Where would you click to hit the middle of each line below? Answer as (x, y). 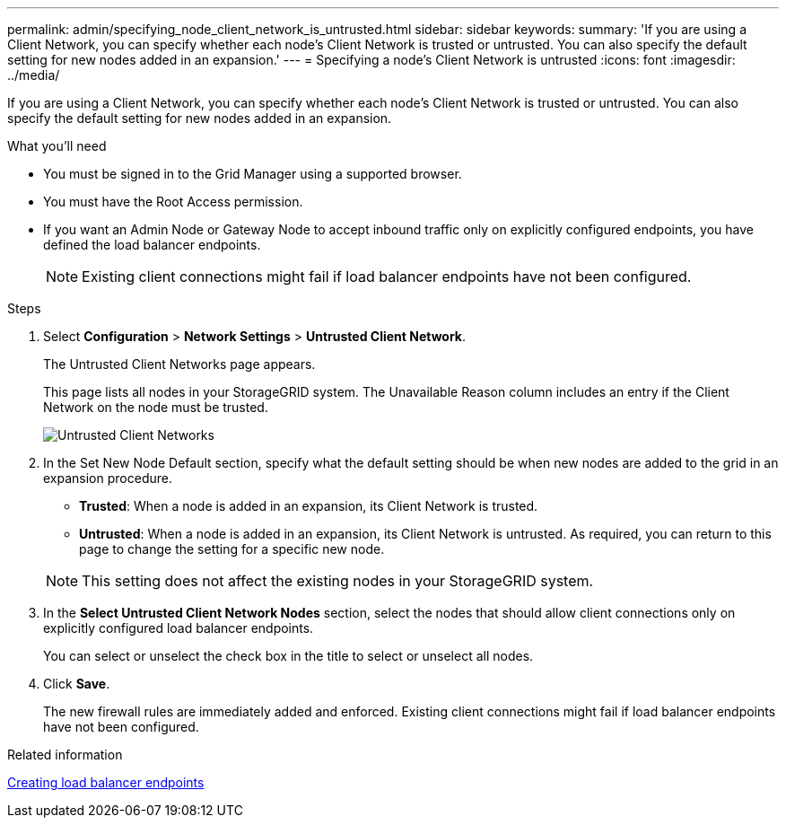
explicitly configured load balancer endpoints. (179, 628)
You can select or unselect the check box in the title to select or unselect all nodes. (288, 656)
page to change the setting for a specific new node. (232, 549)
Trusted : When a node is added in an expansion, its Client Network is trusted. (309, 506)
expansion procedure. (108, 478)
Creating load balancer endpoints (106, 782)
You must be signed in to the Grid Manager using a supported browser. (253, 174)
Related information (65, 755)
